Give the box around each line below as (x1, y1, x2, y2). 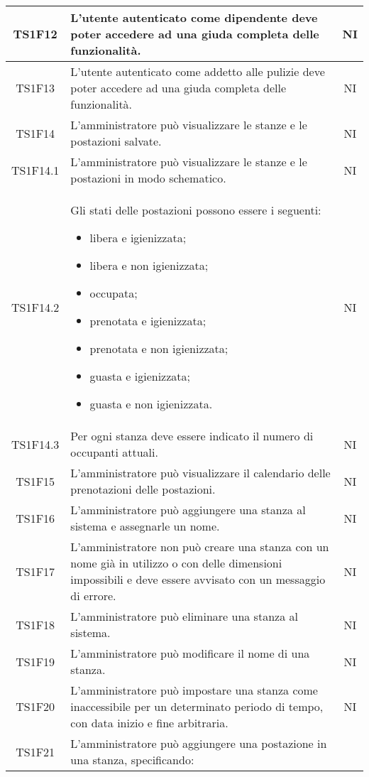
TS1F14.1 (11, 161, 60, 178)
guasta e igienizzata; (89, 368, 190, 384)
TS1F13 (16, 80, 55, 96)
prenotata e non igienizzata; (89, 340, 228, 357)
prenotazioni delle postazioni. (70, 481, 216, 497)
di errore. (70, 587, 116, 604)
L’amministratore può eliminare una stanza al (70, 608, 298, 624)
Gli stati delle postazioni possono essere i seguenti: (70, 202, 321, 218)
